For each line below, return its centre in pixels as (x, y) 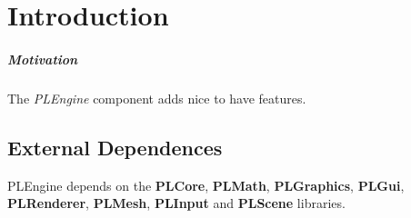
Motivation (43, 59)
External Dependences (115, 147)
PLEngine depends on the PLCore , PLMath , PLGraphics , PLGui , (206, 185)
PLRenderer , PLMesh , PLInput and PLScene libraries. (176, 203)
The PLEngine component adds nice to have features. (157, 98)
